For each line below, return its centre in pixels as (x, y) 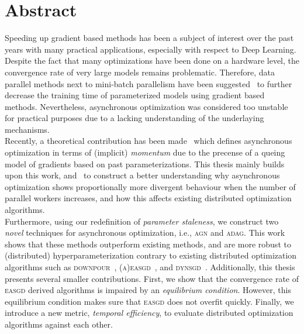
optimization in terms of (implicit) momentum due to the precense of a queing (145, 152)
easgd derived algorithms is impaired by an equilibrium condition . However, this (148, 290)
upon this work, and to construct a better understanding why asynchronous (142, 175)
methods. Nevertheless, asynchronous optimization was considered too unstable (146, 106)
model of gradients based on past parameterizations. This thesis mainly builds (145, 163)
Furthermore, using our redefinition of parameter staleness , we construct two (142, 221)
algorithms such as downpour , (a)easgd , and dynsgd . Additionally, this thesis (150, 267)
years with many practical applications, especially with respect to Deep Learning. (151, 49)
